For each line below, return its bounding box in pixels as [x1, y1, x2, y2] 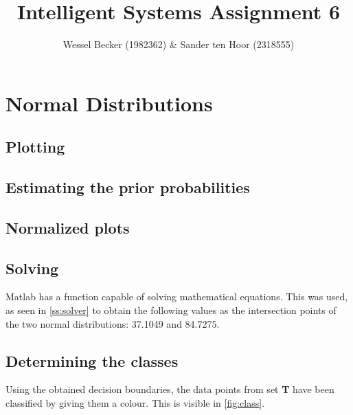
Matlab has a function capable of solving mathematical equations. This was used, [5, 289, 348, 304]
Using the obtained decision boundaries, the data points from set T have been [5, 382, 334, 396]
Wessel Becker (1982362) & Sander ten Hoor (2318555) [62, 37, 295, 52]
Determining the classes [5, 350, 179, 371]
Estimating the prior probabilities [5, 177, 250, 198]
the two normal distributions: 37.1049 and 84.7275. [5, 316, 220, 330]
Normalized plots [5, 216, 130, 238]
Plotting [5, 136, 65, 157]
